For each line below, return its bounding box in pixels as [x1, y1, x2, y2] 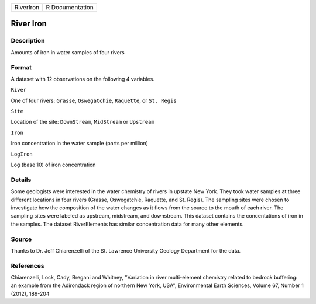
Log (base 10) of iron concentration [11, 161, 96, 169]
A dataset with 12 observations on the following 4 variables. [11, 75, 155, 82]
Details [11, 176, 32, 184]
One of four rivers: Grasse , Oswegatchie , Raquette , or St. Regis [11, 97, 177, 104]
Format [11, 63, 32, 71]
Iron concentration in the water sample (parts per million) [11, 140, 149, 147]
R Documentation [46, 4, 94, 11]
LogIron [11, 151, 33, 158]
